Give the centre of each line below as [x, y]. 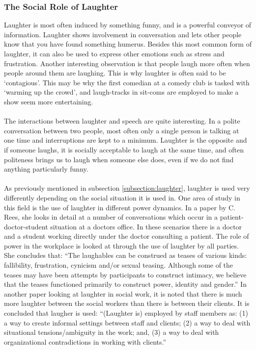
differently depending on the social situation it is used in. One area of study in [122, 197]
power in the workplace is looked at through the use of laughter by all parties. [121, 245]
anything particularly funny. [46, 169]
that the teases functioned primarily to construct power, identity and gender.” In [125, 284]
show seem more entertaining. [49, 101]
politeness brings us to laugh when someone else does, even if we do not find [119, 159]
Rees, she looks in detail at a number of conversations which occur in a [111, 217]
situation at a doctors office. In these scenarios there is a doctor [146, 226]
